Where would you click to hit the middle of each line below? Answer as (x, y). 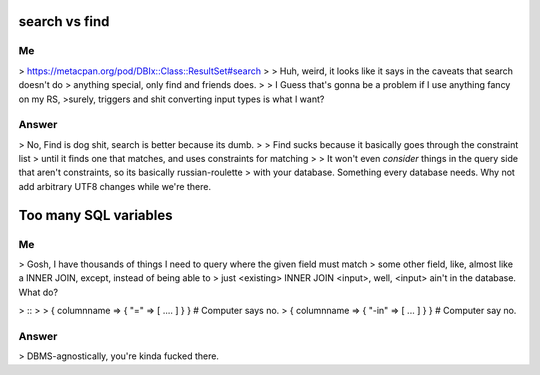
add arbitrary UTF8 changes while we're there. (115, 186)
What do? (38, 292)
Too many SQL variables (96, 215)
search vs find (64, 21)
